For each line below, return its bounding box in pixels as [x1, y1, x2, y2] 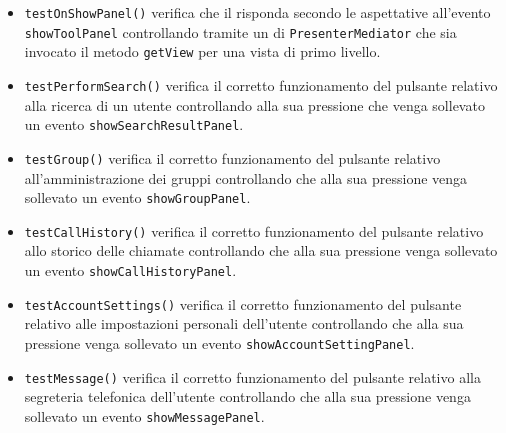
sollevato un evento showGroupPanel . [24, 187, 251, 208]
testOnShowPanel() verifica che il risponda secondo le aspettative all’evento [24, 2, 491, 22]
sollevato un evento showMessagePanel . [24, 405, 265, 426]
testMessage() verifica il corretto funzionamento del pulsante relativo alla [24, 366, 481, 387]
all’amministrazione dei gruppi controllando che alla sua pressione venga [24, 167, 468, 188]
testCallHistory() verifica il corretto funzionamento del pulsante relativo [24, 220, 484, 241]
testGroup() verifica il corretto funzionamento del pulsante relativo [24, 147, 441, 168]
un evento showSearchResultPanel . [24, 114, 244, 135]
